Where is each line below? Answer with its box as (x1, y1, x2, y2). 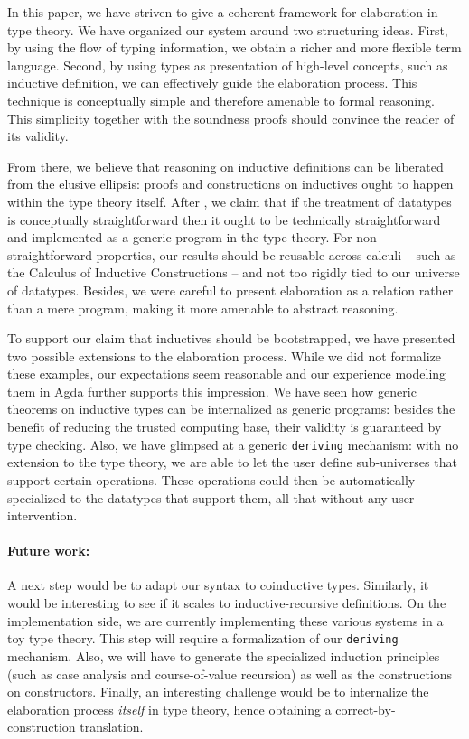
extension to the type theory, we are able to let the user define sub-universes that (7, 453, 457, 472)
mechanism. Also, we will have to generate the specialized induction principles (7, 646, 440, 665)
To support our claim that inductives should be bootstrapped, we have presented (7, 329, 455, 348)
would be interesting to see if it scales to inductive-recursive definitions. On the (7, 594, 446, 613)
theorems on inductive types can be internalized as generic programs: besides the (7, 399, 455, 418)
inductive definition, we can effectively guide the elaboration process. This (7, 73, 417, 92)
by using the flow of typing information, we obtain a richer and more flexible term (7, 38, 462, 57)
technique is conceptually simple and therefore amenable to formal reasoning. (7, 90, 435, 109)
